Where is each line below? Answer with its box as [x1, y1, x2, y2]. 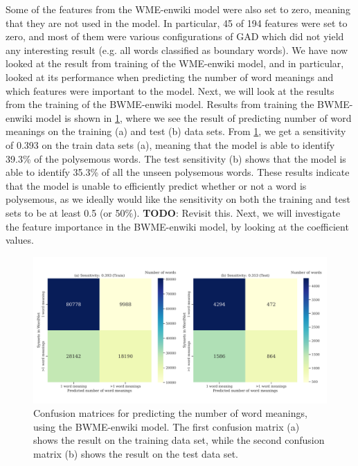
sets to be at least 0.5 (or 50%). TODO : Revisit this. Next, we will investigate [6, 205, 341, 219]
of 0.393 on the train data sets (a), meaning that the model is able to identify [6, 137, 335, 152]
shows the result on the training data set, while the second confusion [33, 433, 325, 447]
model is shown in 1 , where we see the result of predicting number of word [35, 110, 352, 125]
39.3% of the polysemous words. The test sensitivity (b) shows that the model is [6, 151, 346, 165]
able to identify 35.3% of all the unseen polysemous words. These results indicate [6, 165, 350, 179]
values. [6, 233, 34, 247]
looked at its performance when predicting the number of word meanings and [6, 69, 334, 84]
